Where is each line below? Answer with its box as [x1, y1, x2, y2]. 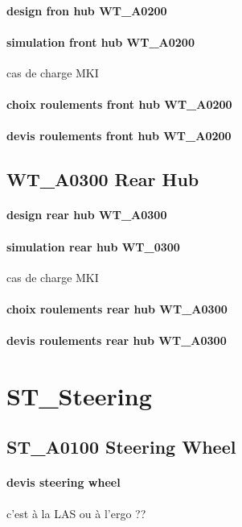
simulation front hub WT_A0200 [6, 33, 195, 50]
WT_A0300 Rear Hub [6, 167, 199, 192]
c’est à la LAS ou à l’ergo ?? [6, 504, 146, 521]
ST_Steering [6, 379, 152, 412]
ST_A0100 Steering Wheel [6, 434, 236, 459]
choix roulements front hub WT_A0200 [6, 96, 232, 113]
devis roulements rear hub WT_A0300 [6, 332, 227, 349]
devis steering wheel [6, 474, 121, 491]
